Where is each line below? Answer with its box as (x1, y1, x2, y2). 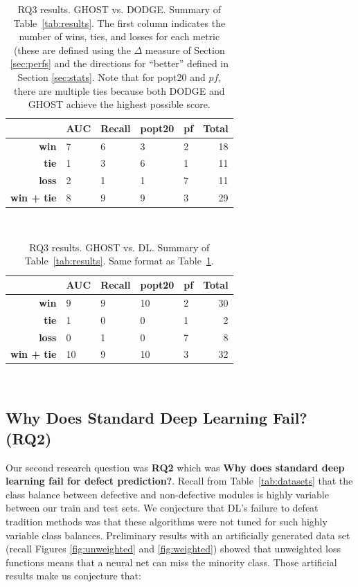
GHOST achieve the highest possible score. (28, 97, 211, 111)
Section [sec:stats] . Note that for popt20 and (17, 69, 206, 84)
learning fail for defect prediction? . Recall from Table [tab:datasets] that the (6, 473, 353, 488)
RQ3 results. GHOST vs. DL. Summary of (29, 240, 210, 254)
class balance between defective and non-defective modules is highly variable (6, 487, 329, 501)
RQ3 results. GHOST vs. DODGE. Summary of (17, 2, 221, 16)
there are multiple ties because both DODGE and (13, 83, 225, 98)
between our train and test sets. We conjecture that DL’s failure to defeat (6, 500, 319, 515)
